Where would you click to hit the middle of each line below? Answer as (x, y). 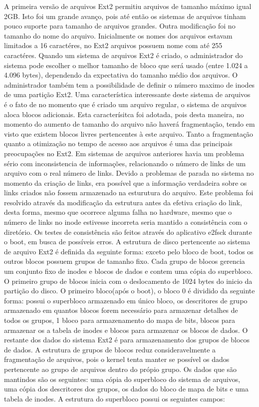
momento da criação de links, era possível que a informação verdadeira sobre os (126, 182)
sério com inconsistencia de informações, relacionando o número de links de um (125, 163)
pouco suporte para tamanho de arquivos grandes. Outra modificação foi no (120, 26)
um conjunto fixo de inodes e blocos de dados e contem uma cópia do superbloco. (129, 271)
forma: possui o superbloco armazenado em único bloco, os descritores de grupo (126, 300)
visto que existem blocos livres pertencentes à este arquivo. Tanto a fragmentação (129, 133)
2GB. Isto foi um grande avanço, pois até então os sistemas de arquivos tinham (125, 16)
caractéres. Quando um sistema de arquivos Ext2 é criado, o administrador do (124, 55)
